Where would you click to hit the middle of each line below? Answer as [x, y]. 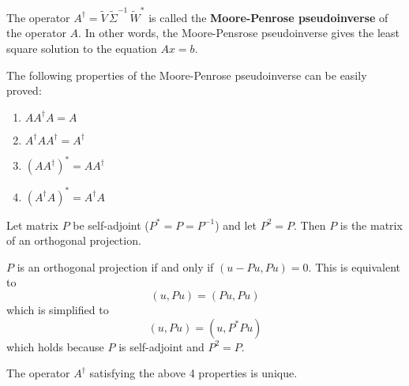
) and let [236, 225]
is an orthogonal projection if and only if [115, 266]
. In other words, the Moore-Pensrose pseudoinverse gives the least [239, 33]
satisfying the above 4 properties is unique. [193, 373]
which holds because [55, 346]
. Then [310, 225]
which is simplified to [58, 310]
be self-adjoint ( [111, 225]
